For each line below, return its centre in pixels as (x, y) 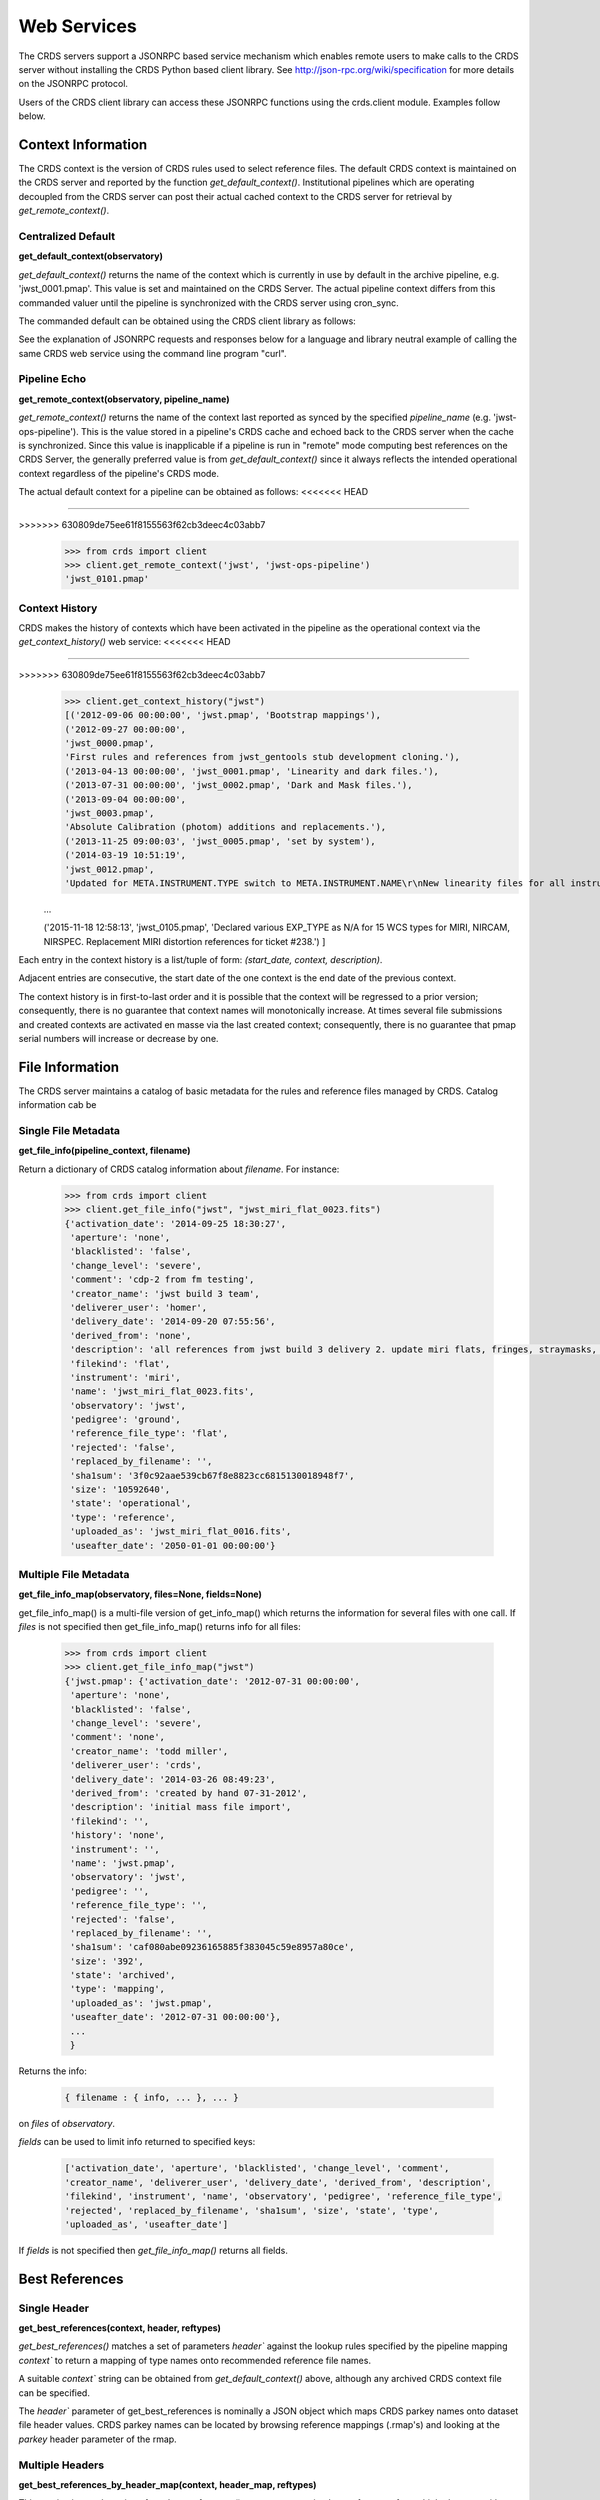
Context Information (83, 144)
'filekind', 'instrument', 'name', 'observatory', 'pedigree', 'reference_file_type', (283, 2196)
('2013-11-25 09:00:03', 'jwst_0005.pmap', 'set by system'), (220, 841)
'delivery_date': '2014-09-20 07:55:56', (173, 1321)
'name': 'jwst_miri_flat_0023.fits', (162, 1391)
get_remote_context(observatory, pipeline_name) (124, 399)
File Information (69, 1066)
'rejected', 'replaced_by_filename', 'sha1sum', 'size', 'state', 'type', (252, 2210)
